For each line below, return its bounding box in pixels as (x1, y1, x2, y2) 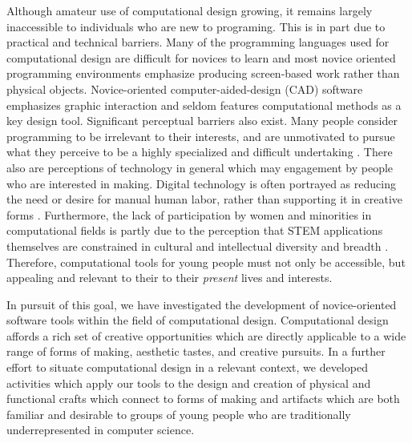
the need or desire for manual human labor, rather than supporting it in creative (6, 191, 403, 207)
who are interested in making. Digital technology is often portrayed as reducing (6, 175, 396, 191)
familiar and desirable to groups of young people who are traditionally (6, 405, 351, 422)
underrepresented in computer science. (6, 421, 195, 438)
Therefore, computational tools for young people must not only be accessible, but (6, 253, 406, 270)
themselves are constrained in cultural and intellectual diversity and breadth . (6, 237, 389, 254)
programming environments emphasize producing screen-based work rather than (6, 65, 400, 82)
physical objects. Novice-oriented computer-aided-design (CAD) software (6, 80, 363, 97)
